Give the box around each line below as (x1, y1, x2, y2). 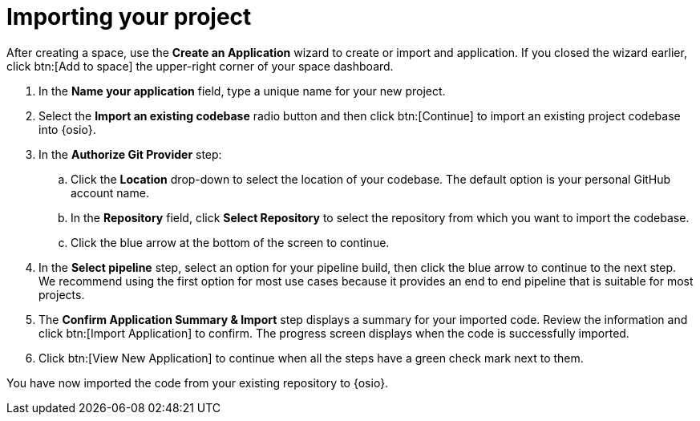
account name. (71, 185, 149, 200)
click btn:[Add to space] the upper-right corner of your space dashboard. (6, 59, 394, 73)
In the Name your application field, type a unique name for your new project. (38, 83, 446, 98)
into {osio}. (38, 122, 96, 136)
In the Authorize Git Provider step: (38, 147, 222, 161)
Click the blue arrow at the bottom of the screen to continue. (71, 235, 390, 249)
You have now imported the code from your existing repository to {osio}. (6, 375, 389, 390)
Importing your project (6, 3, 252, 30)
